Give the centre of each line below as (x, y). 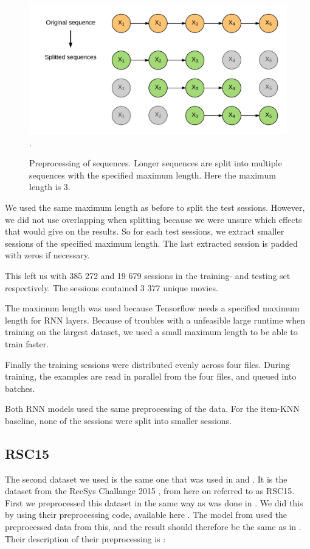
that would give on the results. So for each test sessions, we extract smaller (145, 231)
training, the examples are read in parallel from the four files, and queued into (151, 376)
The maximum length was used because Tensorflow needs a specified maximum (152, 308)
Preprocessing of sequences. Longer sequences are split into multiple (156, 163)
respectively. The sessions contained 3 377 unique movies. (112, 287)
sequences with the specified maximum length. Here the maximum (153, 175)
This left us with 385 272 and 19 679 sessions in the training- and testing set (148, 275)
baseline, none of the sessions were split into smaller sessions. (119, 420)
